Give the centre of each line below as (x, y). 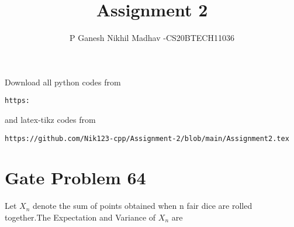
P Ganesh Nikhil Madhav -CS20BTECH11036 (152, 38)
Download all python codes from (63, 82)
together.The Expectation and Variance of (80, 217)
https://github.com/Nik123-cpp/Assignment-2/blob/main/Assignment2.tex (147, 138)
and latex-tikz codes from (50, 119)
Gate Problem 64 (75, 178)
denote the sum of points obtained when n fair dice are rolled (143, 206)
